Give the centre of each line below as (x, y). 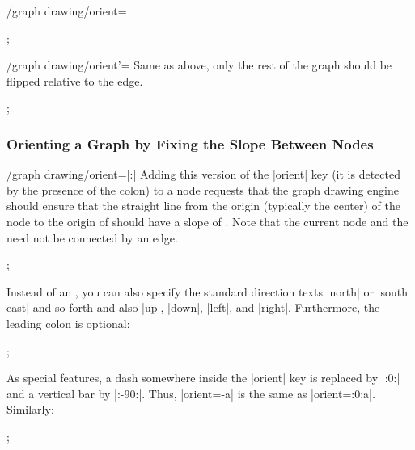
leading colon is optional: (68, 323)
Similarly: (30, 409)
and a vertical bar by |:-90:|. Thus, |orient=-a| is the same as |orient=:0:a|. (191, 393)
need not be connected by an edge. (92, 237)
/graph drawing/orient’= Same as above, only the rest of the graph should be (199, 65)
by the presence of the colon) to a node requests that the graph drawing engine (203, 189)
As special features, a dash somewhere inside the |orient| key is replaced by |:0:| (203, 378)
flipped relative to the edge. (75, 80)
